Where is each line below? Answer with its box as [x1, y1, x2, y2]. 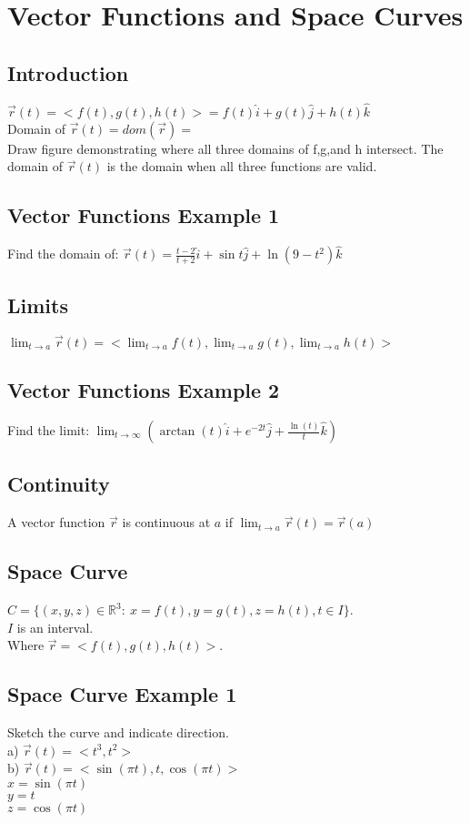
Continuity [7, 470, 110, 498]
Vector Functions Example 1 [7, 201, 280, 229]
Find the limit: [7, 421, 90, 440]
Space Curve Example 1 [7, 680, 237, 708]
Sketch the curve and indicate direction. [7, 723, 229, 742]
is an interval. [16, 617, 94, 636]
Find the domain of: [7, 244, 119, 263]
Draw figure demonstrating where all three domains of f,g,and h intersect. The [7, 138, 444, 157]
